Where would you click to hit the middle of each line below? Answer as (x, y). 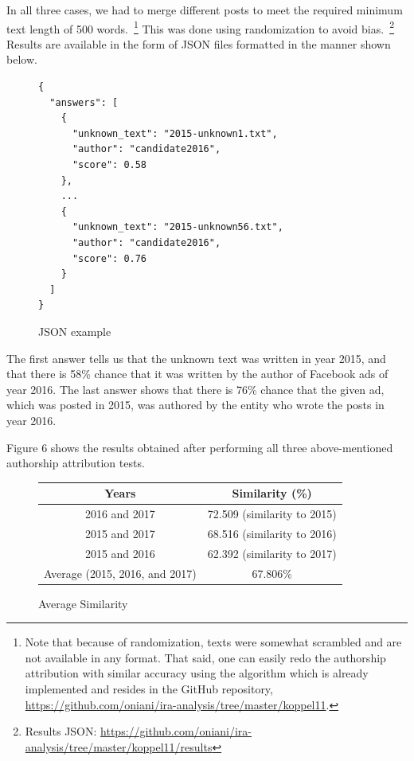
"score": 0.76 (109, 258)
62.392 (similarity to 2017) (272, 553)
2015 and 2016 (120, 553)
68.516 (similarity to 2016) (272, 533)
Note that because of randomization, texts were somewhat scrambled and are (213, 642)
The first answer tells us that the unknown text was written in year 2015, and (196, 358)
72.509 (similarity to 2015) (272, 514)
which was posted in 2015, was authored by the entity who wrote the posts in (195, 405)
